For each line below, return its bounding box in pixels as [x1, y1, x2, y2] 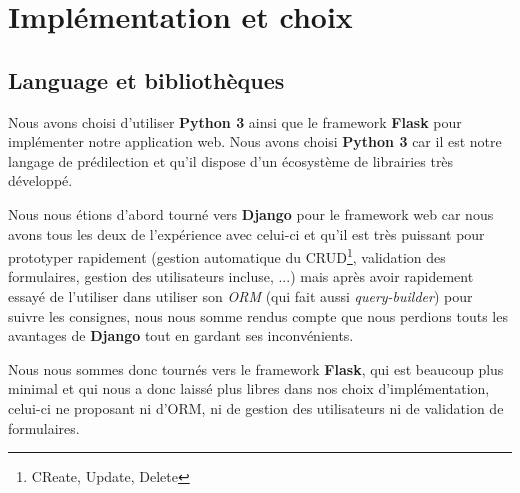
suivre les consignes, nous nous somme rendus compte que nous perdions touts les [8, 305, 508, 326]
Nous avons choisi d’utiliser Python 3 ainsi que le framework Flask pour [8, 111, 462, 132]
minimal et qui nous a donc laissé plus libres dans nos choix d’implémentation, [8, 378, 490, 399]
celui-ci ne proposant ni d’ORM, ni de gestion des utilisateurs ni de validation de [8, 397, 504, 418]
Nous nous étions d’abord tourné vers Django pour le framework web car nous [8, 203, 494, 224]
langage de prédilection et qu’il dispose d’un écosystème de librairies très [8, 150, 454, 171]
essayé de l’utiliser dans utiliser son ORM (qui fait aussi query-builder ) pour [8, 285, 473, 306]
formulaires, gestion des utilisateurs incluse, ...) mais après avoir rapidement [8, 266, 474, 287]
